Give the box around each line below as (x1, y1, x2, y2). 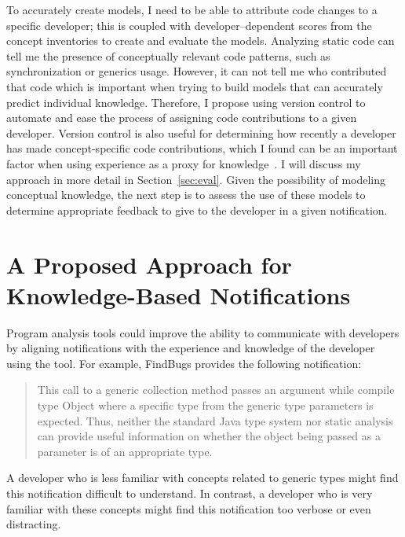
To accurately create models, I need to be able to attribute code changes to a (6, 2, 378, 17)
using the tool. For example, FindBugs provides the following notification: (6, 355, 362, 371)
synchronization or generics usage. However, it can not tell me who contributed (6, 63, 387, 79)
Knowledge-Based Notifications (6, 278, 351, 311)
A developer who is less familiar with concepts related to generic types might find (6, 469, 399, 486)
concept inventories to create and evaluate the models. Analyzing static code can (6, 32, 395, 49)
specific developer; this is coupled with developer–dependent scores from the (6, 17, 372, 33)
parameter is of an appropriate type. (37, 443, 213, 459)
